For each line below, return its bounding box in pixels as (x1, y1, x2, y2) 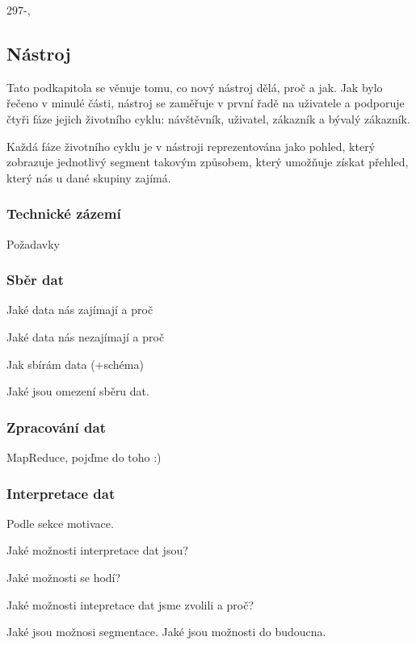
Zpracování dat (6, 417, 106, 437)
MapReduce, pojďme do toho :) (6, 448, 162, 465)
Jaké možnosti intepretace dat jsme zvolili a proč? (6, 596, 254, 613)
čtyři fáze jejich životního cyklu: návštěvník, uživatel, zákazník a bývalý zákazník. (6, 110, 410, 127)
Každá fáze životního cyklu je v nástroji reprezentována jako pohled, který (6, 137, 376, 154)
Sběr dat (6, 270, 64, 290)
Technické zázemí (6, 203, 121, 224)
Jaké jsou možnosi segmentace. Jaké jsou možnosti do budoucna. (6, 623, 326, 640)
